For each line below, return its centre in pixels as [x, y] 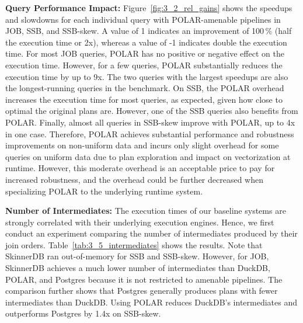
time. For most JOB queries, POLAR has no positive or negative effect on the [145, 53]
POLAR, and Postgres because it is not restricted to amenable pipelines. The [144, 279]
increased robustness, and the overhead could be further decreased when [135, 179]
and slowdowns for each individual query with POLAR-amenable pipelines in [143, 19]
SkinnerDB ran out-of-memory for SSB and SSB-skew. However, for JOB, [137, 256]
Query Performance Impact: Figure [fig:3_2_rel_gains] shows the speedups [149, 8]
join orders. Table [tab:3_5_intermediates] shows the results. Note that [134, 244]
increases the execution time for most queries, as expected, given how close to [144, 99]
